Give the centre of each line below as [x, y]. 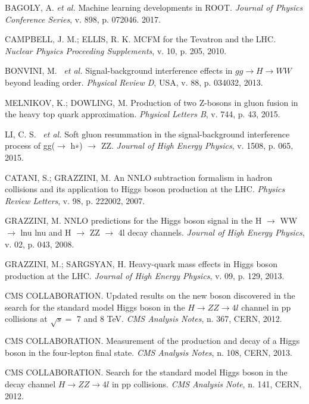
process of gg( [30, 145]
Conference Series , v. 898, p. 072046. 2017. [83, 19]
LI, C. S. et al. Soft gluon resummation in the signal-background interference [147, 134]
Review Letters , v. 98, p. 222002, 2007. [75, 200]
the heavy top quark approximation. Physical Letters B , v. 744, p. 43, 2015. [143, 114]
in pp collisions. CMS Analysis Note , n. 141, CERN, [207, 384]
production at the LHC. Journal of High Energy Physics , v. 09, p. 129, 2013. [145, 275]
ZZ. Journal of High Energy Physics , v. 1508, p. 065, [197, 145]
